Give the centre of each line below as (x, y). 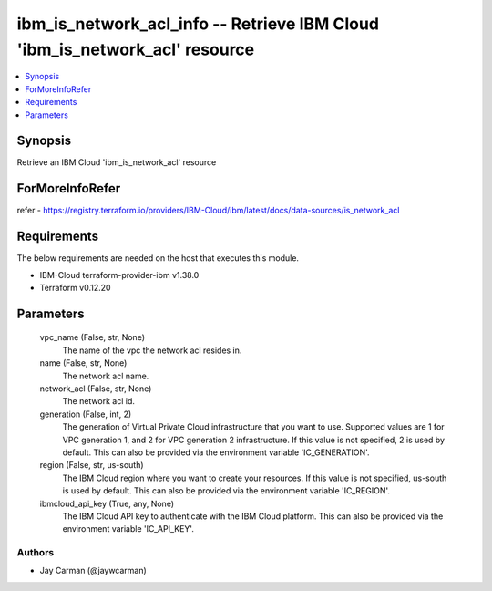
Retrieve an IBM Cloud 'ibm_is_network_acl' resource (117, 162)
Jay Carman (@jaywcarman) (93, 571)
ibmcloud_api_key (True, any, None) (107, 503)
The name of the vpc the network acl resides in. (152, 350)
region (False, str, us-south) (92, 465)
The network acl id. (99, 401)
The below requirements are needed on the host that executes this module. (158, 258)
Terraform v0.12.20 (75, 288)
